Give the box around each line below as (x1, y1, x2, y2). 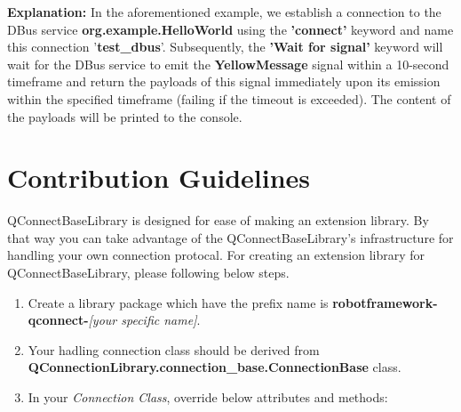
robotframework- (332, 293, 438, 311)
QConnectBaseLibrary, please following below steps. (7, 263, 290, 282)
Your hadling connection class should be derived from (28, 340, 320, 359)
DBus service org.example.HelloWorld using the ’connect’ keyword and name (7, 20, 454, 38)
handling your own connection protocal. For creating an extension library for (7, 246, 425, 264)
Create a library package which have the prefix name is (28, 293, 329, 311)
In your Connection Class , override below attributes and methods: (28, 388, 388, 407)
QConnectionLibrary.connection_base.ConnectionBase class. (28, 358, 401, 376)
